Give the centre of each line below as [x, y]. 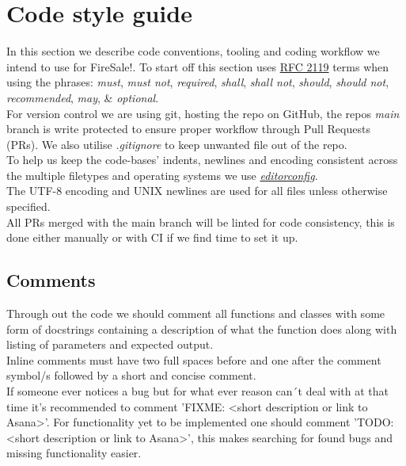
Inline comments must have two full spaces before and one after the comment [194, 359]
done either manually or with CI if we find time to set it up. [152, 237]
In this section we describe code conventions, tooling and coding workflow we [193, 51]
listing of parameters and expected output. [110, 344]
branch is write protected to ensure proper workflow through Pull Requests [188, 129]
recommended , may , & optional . [83, 97]
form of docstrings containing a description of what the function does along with [202, 328]
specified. [28, 206]
